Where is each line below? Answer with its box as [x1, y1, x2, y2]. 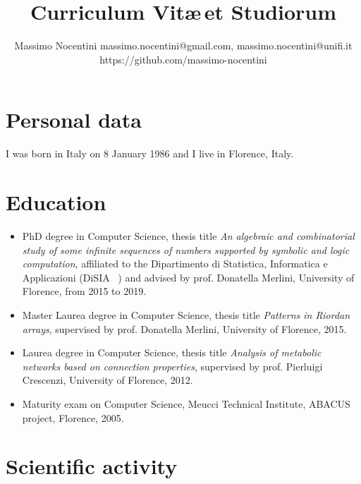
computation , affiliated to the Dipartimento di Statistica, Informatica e [22, 256, 328, 271]
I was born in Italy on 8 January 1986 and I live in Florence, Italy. [6, 146, 294, 161]
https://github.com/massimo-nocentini [99, 52, 267, 66]
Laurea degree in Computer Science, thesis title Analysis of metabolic [22, 345, 322, 360]
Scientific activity [6, 452, 178, 480]
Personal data [6, 105, 142, 134]
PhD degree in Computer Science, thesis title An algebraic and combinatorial [22, 228, 355, 243]
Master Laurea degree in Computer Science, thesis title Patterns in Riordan [22, 307, 350, 322]
